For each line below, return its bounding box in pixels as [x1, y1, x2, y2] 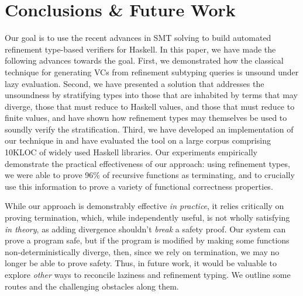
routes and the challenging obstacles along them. [5, 280, 179, 292]
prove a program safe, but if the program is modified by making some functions [5, 234, 290, 246]
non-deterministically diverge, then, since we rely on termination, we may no [5, 245, 280, 257]
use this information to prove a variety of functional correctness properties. [5, 180, 273, 192]
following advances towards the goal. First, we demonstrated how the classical [5, 54, 284, 67]
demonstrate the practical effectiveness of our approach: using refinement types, [5, 157, 290, 169]
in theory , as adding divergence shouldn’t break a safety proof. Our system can [5, 222, 286, 235]
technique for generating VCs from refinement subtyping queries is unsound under [5, 65, 299, 78]
